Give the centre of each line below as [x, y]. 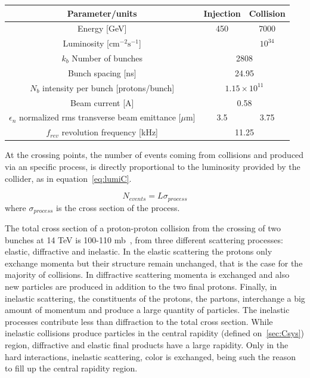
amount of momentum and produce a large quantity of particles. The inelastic [147, 310]
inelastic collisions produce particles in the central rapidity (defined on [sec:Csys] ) [154, 333]
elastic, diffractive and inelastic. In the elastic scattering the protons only [139, 251]
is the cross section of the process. [118, 207]
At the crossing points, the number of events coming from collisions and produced [154, 155]
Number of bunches [107, 58]
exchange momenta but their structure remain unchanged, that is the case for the [154, 263]
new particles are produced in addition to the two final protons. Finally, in [141, 286]
